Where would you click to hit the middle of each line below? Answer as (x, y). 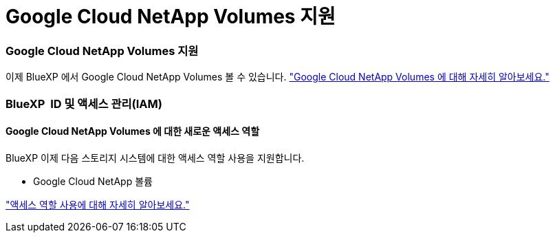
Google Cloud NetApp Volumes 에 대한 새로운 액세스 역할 (133, 131)
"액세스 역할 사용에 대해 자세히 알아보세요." (98, 204)
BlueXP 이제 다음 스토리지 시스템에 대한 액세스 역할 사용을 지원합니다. (155, 158)
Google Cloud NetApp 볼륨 (93, 181)
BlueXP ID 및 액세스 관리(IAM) (84, 104)
